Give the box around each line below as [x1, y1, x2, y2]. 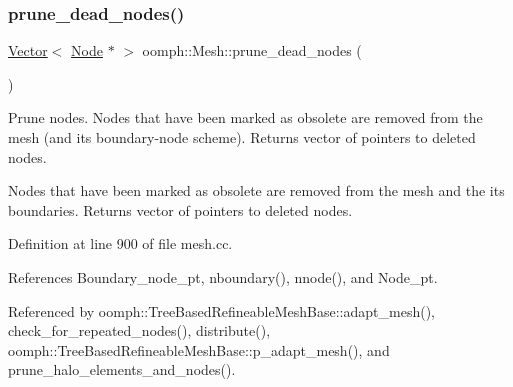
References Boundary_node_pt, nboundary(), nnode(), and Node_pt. [8, 266, 438, 287]
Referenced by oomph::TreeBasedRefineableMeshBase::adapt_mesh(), [8, 300, 435, 321]
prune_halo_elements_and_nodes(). [8, 359, 236, 380]
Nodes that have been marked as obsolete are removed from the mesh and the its [8, 180, 505, 201]
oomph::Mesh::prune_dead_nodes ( [142, 40, 362, 61]
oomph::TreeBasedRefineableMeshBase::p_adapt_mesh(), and [8, 339, 390, 360]
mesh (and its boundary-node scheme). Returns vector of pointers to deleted [8, 127, 476, 147]
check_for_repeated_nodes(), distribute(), [8, 320, 271, 341]
